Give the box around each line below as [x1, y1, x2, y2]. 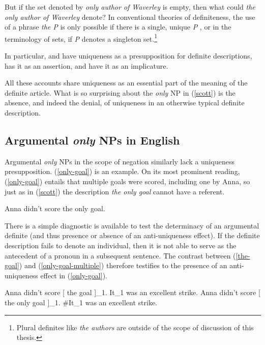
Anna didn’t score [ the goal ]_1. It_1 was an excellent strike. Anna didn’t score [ [5, 287, 260, 298]
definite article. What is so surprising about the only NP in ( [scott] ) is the [5, 87, 235, 98]
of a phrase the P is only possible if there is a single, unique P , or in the [5, 21, 231, 32]
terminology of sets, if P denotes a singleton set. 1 [5, 32, 158, 44]
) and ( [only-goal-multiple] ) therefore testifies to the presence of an [19, 260, 227, 271]
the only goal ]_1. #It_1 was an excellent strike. [5, 297, 157, 307]
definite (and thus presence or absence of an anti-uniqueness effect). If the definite [5, 230, 260, 241]
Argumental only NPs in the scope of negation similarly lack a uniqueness [5, 156, 234, 166]
